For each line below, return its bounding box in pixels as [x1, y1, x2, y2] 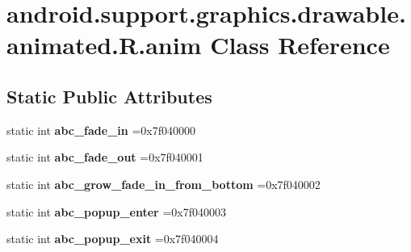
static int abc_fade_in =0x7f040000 [6, 121, 195, 138]
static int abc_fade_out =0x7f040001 [6, 149, 203, 166]
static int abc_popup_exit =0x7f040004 [6, 230, 219, 247]
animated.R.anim [6, 28, 202, 61]
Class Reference [210, 28, 390, 61]
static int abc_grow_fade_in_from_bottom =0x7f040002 [6, 175, 321, 192]
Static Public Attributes [6, 83, 212, 108]
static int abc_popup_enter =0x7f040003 [6, 203, 226, 220]
